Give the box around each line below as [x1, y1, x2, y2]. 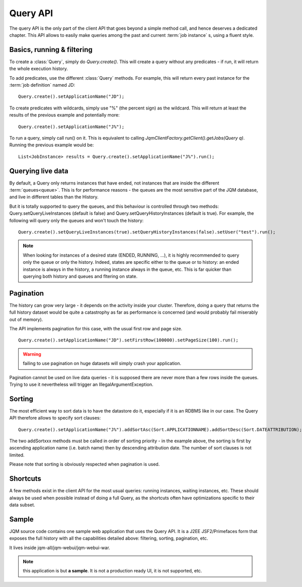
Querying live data [9, 166, 68, 175]
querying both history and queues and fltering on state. [23, 273, 138, 279]
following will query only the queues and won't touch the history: [9, 217, 144, 223]
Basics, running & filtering [9, 45, 93, 54]
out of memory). [9, 316, 43, 322]
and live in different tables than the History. [9, 194, 99, 200]
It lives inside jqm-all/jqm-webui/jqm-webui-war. [9, 545, 110, 551]
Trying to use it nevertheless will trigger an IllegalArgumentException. [9, 381, 154, 387]
